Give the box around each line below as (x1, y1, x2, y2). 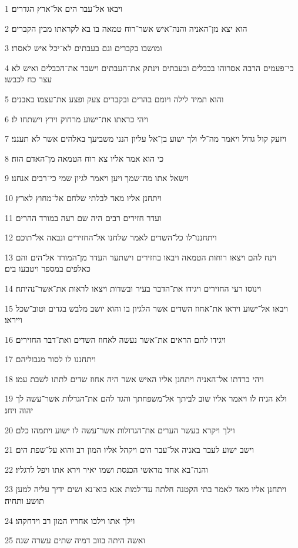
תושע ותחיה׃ (5, 494, 44, 507)
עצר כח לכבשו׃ (5, 73, 52, 85)
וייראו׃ (5, 313, 22, 326)
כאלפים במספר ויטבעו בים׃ (5, 262, 91, 275)
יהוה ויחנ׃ (5, 404, 34, 416)
